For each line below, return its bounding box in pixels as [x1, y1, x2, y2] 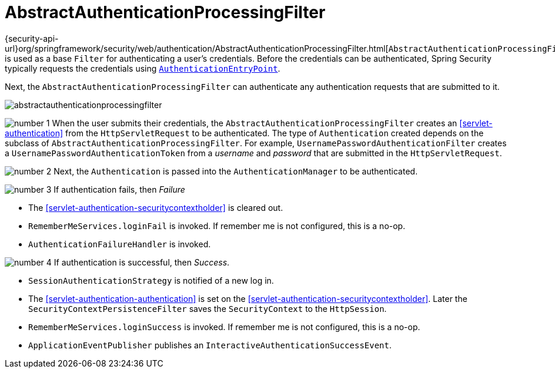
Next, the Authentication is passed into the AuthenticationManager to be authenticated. [54, 166, 418, 176]
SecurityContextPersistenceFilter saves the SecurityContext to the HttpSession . [28, 303, 387, 314]
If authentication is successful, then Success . [54, 257, 230, 267]
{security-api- [5, 33, 59, 43]
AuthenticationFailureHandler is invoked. [28, 238, 211, 249]
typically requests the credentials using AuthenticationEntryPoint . [5, 63, 280, 73]
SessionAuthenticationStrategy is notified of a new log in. [28, 275, 274, 285]
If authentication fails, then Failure [54, 184, 185, 194]
